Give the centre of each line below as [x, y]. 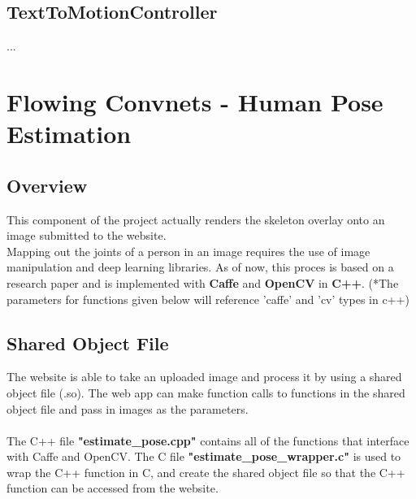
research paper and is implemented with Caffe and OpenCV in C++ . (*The [203, 282]
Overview [47, 185]
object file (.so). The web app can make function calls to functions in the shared [206, 392]
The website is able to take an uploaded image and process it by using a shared [204, 377]
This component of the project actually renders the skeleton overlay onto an [196, 219]
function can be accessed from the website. [113, 488]
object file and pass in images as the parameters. [128, 408]
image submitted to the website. [87, 235]
